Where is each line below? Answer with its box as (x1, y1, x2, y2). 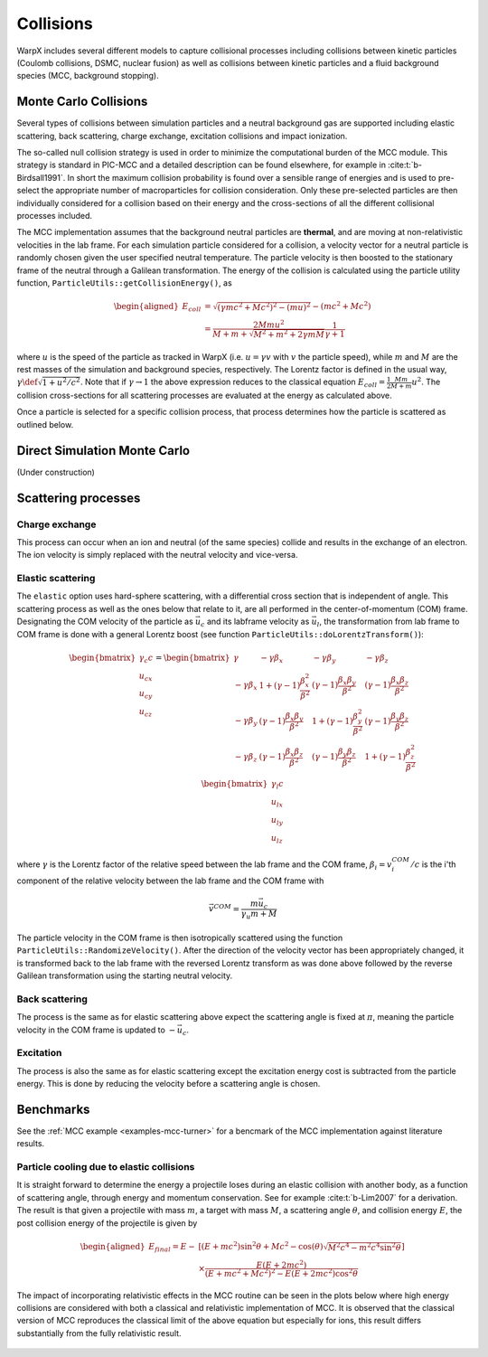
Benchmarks (16, 1101, 90, 1117)
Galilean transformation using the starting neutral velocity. (16, 970, 233, 981)
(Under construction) (16, 466, 95, 477)
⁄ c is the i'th (411, 859, 456, 870)
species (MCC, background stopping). (16, 71, 159, 81)
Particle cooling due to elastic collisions (16, 1161, 195, 1173)
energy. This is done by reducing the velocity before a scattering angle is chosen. (16, 1079, 321, 1089)
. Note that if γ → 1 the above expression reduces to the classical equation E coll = (80, 376, 386, 390)
